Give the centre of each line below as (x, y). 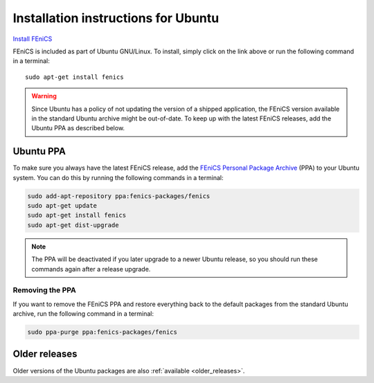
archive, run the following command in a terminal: (83, 314)
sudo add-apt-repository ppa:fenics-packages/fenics (119, 196)
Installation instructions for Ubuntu (116, 18)
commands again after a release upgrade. (91, 269)
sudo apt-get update (62, 205)
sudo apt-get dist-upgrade (73, 225)
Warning (44, 96)
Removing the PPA (44, 290)
